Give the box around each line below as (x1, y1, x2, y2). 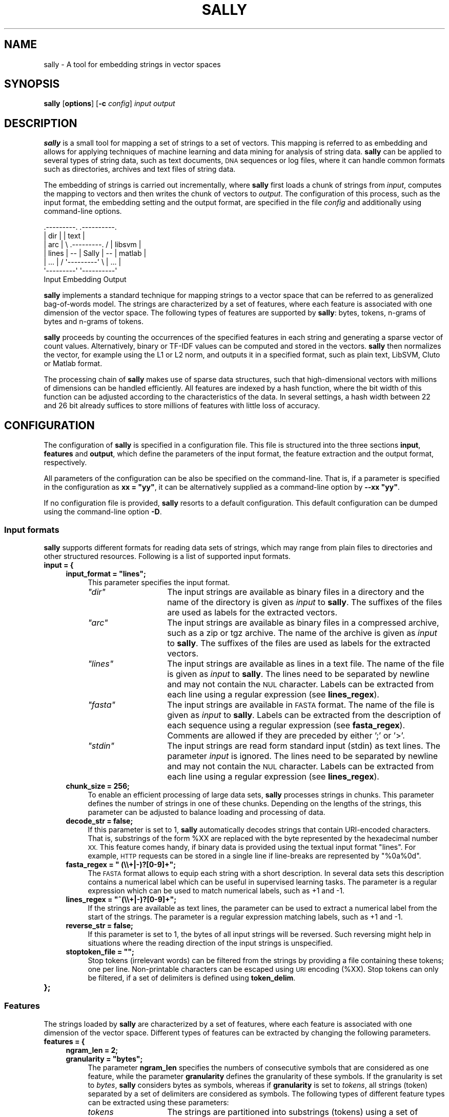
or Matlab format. (44, 359, 103, 368)
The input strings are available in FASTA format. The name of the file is (167, 699, 435, 710)
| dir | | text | (44, 231, 85, 241)
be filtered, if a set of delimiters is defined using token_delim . (88, 973, 296, 982)
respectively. (44, 458, 87, 467)
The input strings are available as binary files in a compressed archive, (167, 617, 439, 628)
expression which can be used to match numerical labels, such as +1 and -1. (88, 886, 345, 895)
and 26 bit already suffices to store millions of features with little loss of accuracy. (44, 401, 320, 410)
